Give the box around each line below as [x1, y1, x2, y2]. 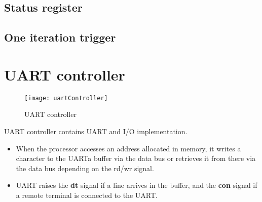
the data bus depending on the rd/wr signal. [16, 163, 154, 173]
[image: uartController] [24, 94, 108, 102]
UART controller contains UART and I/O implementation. [4, 126, 188, 136]
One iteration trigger [4, 29, 116, 45]
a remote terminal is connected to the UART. [16, 189, 158, 200]
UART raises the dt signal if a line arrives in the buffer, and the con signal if [16, 180, 257, 190]
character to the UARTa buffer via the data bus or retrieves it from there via [16, 153, 256, 164]
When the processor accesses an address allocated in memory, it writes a [16, 143, 241, 153]
